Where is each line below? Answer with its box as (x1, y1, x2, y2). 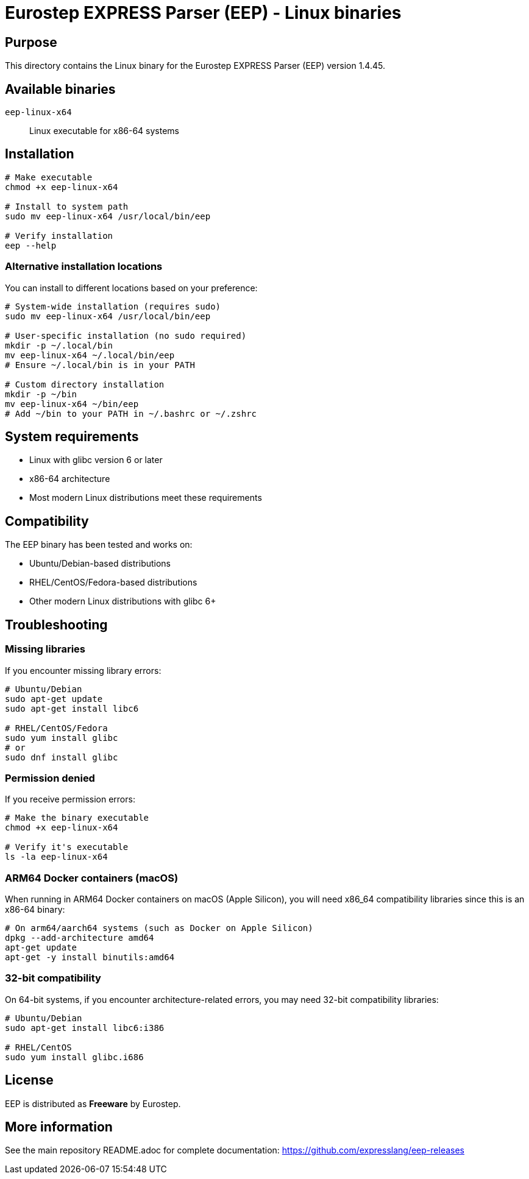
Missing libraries (5, 643, 86, 656)
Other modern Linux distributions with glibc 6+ (29, 596, 216, 607)
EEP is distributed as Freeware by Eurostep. (5, 1098, 181, 1109)
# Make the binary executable (5, 813, 149, 823)
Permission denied (5, 771, 95, 784)
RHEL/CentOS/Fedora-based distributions (29, 577, 197, 588)
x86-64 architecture (29, 473, 110, 484)
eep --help (5, 240, 57, 250)
